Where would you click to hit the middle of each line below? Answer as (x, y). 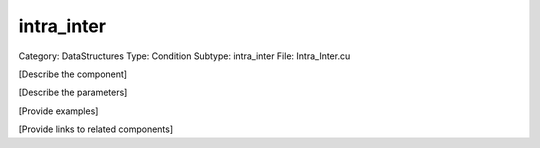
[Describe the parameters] (73, 92)
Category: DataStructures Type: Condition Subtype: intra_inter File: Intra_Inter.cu (184, 56)
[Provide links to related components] (96, 129)
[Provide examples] (58, 111)
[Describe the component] (73, 74)
